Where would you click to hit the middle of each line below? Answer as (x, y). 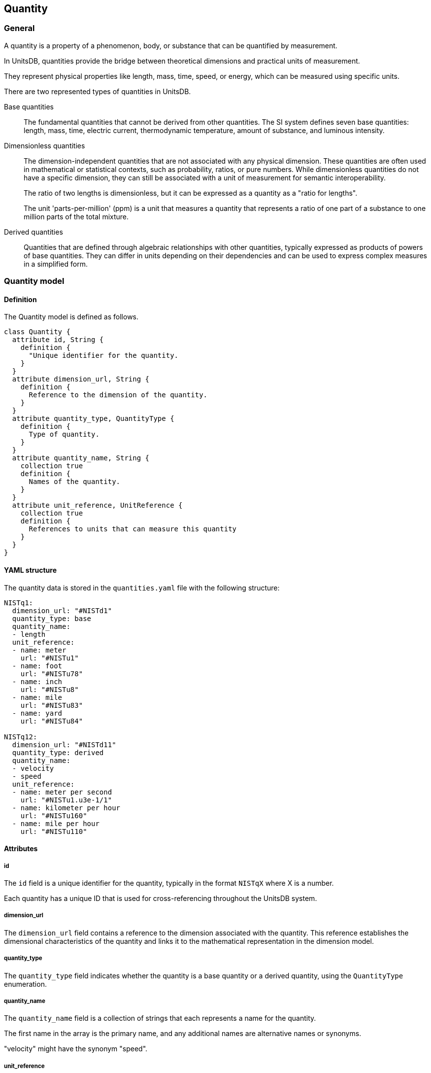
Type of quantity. (64, 434)
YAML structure (31, 570)
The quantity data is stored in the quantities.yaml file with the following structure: (142, 588)
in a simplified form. (56, 264)
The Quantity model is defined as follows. (71, 317)
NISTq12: (21, 737)
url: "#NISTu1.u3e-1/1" (66, 800)
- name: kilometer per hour (66, 808)
